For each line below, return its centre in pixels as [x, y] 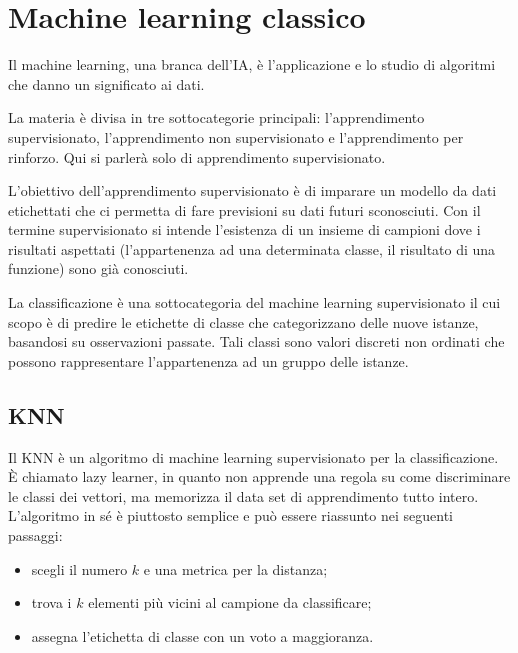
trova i [51, 602]
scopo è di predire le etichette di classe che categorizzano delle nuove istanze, [243, 321]
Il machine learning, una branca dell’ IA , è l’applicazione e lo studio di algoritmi [252, 64]
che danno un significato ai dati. [106, 83]
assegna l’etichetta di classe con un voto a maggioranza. [202, 635]
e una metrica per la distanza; [235, 568]
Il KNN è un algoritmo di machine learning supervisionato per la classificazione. [253, 456]
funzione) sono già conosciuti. [98, 268]
